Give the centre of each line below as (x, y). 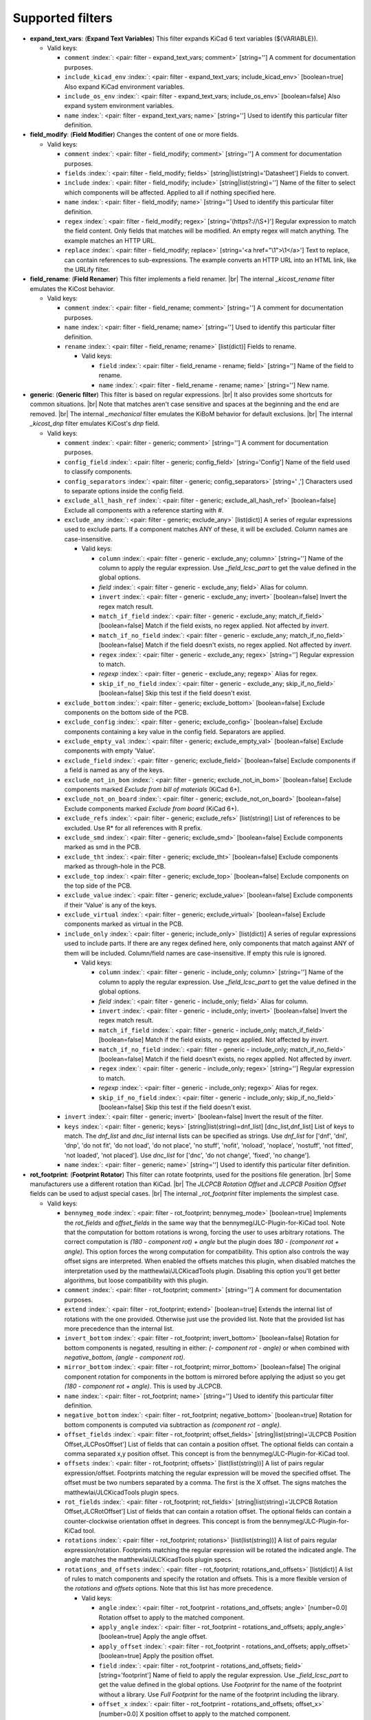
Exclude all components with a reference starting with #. (144, 510)
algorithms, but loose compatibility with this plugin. (136, 1280)
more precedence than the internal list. (119, 1329)
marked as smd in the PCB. (102, 847)
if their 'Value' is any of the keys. (111, 905)
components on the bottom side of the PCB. (126, 712)
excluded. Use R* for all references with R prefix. (133, 828)
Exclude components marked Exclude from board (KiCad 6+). (151, 808)
